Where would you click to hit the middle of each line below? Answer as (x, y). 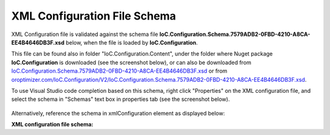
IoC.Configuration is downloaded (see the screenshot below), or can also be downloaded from (131, 62)
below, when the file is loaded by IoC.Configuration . (132, 42)
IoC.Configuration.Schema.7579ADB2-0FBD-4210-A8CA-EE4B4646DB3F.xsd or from (119, 71)
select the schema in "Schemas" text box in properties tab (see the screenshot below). (121, 99)
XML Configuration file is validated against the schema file (85, 34)
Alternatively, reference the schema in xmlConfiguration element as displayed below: (118, 113)
